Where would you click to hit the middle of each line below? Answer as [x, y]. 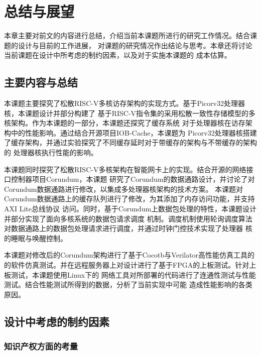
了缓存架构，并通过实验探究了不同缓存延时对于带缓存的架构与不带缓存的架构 [130, 142]
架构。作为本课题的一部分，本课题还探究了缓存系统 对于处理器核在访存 [128, 123]
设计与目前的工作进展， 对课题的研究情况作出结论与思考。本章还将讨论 [135, 45]
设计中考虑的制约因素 [57, 321]
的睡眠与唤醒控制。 [36, 238]
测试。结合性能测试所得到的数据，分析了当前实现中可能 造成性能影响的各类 [128, 284]
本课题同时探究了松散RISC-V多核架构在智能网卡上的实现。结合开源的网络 [125, 169]
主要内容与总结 [41, 82]
